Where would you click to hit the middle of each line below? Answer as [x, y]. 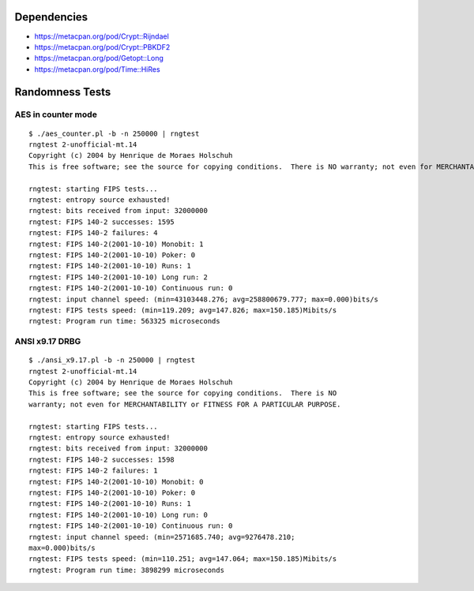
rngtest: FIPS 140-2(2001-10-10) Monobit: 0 [117, 482]
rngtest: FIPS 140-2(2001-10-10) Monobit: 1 [117, 244]
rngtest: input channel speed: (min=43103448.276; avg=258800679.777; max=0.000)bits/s [204, 299]
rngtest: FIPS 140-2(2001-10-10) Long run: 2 [118, 277]
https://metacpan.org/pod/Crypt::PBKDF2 [102, 47]
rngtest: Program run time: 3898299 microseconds [127, 570]
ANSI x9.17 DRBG [48, 342]
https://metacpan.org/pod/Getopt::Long [99, 58]
